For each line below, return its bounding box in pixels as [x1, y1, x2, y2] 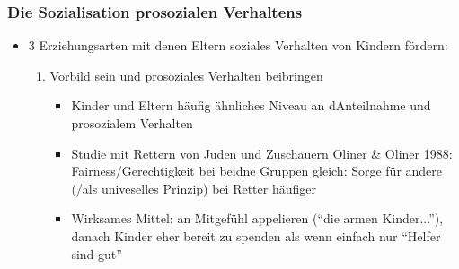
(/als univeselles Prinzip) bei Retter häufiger [71, 178, 316, 197]
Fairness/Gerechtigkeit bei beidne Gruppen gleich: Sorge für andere [71, 161, 443, 180]
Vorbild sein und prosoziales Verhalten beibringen [49, 65, 323, 84]
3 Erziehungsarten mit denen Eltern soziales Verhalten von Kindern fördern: [28, 36, 448, 55]
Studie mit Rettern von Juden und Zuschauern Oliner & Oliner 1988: [71, 143, 453, 162]
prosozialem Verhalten [71, 114, 193, 132]
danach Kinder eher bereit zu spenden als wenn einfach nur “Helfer [71, 226, 441, 245]
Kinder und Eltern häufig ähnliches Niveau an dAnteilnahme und [71, 96, 431, 115]
